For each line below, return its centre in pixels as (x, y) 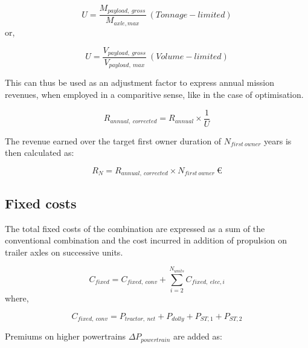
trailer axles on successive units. (64, 252)
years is (278, 140)
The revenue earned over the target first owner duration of (113, 140)
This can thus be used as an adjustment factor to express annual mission (140, 82)
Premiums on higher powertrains (66, 336)
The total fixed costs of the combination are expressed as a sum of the (135, 228)
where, (17, 298)
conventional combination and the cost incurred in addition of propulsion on (146, 240)
